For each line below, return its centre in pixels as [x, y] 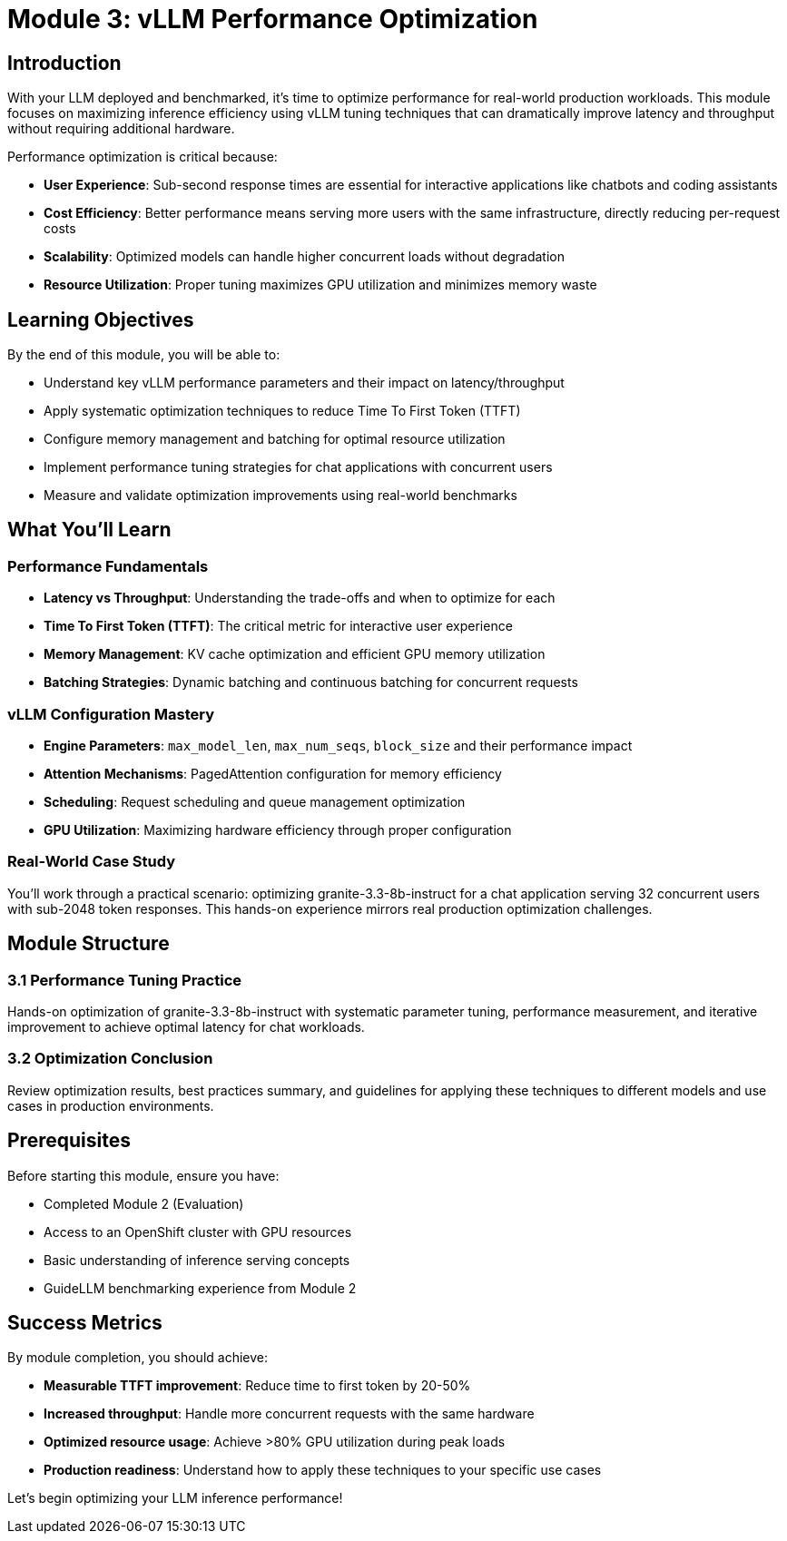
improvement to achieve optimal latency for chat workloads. [186, 1026]
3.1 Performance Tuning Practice [125, 980]
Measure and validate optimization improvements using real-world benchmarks [280, 496]
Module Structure [89, 944]
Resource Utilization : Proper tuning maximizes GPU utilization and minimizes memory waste [320, 285]
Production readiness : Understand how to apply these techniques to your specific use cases [323, 1470]
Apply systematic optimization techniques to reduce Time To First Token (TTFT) [282, 411]
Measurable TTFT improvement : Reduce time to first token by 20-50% [257, 1386]
